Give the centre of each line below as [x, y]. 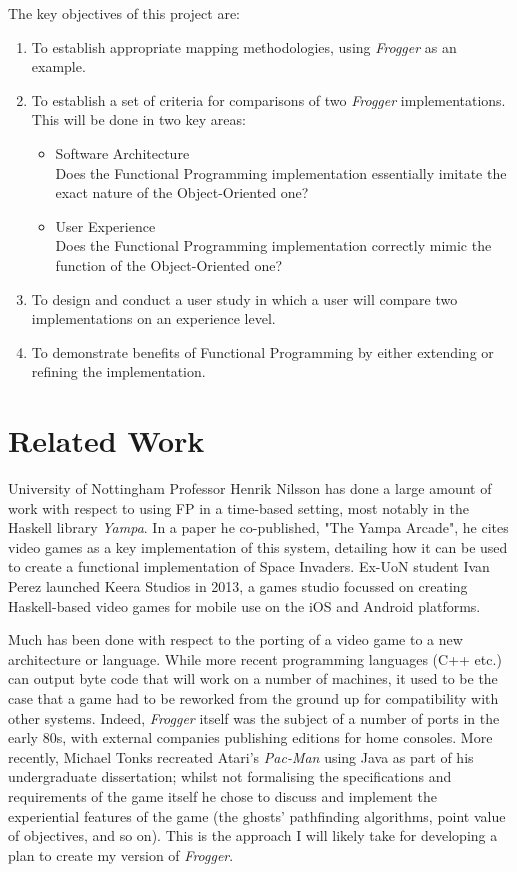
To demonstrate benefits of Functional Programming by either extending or [262, 351]
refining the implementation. [118, 371]
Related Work [106, 440]
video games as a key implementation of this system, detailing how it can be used [258, 546]
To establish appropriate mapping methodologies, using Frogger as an [244, 46]
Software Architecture [122, 152]
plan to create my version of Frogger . [121, 854]
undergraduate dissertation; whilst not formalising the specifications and [230, 776]
